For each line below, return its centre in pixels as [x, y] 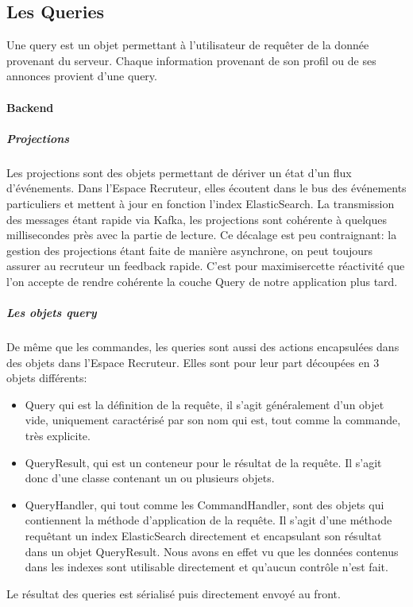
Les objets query [52, 313]
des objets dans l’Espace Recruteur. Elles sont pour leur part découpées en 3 [193, 362]
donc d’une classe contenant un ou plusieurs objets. [150, 478]
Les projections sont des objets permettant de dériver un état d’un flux [179, 172]
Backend [30, 107]
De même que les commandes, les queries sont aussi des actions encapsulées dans [203, 347]
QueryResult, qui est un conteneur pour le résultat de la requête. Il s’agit [203, 462]
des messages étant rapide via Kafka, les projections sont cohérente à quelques [197, 219]
